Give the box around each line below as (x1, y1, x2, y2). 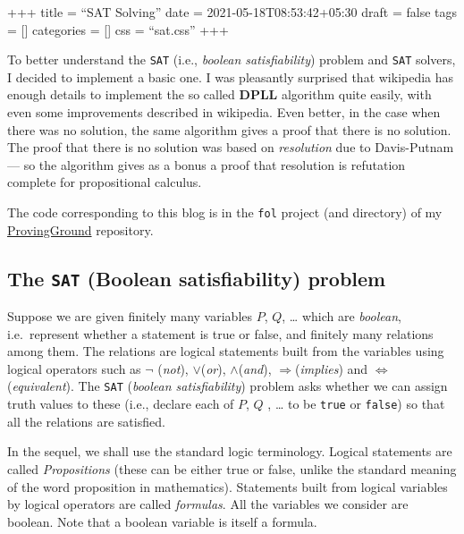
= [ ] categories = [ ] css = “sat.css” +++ (7, 20, 229, 38)
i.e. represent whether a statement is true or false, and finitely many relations (7, 324, 434, 343)
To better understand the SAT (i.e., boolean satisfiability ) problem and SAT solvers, (7, 50, 456, 69)
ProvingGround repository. (7, 220, 154, 239)
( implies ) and (295, 359, 368, 377)
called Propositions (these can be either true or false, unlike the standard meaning (7, 459, 457, 478)
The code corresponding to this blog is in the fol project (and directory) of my (7, 203, 443, 221)
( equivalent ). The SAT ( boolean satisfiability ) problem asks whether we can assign (7, 377, 448, 395)
